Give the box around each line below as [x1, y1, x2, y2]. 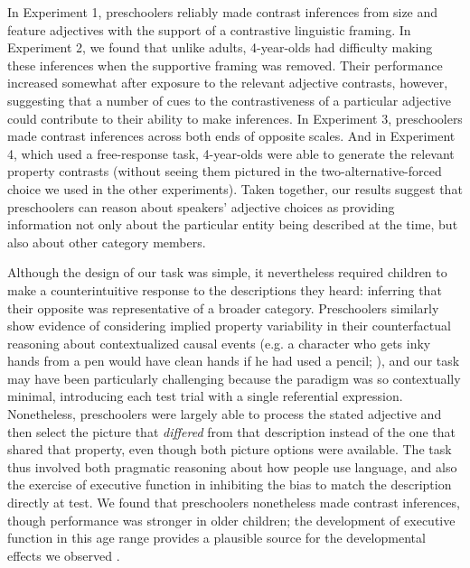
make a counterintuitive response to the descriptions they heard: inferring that [7, 280, 442, 299]
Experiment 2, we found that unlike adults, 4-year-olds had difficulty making [7, 38, 433, 57]
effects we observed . [7, 545, 120, 564]
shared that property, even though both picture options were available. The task [7, 440, 452, 459]
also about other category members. [7, 232, 206, 251]
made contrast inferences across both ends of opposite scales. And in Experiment [7, 126, 456, 145]
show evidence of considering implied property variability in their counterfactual [7, 316, 451, 335]
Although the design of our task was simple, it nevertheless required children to [7, 263, 447, 282]
